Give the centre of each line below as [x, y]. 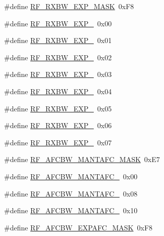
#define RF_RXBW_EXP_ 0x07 [58, 142]
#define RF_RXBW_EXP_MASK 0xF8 [69, 6]
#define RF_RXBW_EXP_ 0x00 [58, 23]
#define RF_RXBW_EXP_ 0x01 [58, 40]
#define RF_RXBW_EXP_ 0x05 [58, 108]
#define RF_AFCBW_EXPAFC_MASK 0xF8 [78, 227]
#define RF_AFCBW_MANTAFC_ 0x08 [71, 193]
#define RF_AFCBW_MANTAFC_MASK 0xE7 [82, 159]
